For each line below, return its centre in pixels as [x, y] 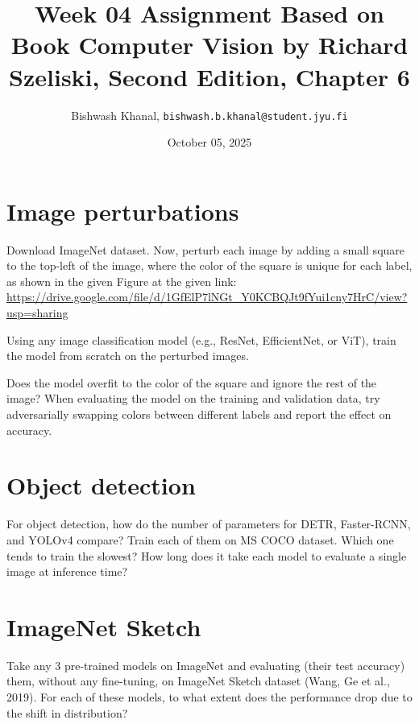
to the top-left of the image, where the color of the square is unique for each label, [209, 265]
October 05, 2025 [209, 142]
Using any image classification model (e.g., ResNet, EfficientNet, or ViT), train [201, 339]
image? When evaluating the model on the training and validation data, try [193, 398]
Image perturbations [123, 211]
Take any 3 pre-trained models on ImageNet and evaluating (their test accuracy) [206, 665]
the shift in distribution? [67, 712]
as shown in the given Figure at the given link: [122, 281]
